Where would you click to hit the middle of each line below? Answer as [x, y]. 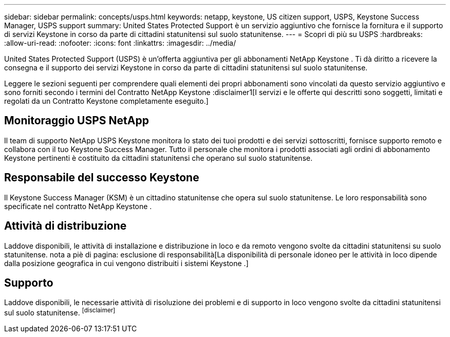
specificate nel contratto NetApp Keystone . [78, 206]
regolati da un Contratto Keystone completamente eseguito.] [106, 101]
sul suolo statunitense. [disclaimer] [60, 312]
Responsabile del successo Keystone [102, 178]
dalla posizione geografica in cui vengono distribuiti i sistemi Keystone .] [126, 263]
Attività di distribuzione [65, 226]
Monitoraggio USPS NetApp [77, 121]
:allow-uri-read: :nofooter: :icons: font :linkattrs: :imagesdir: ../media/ [120, 43]
